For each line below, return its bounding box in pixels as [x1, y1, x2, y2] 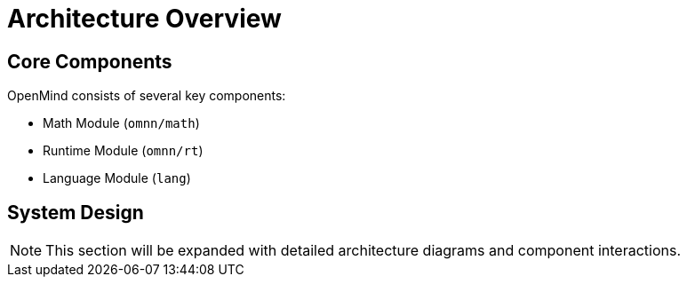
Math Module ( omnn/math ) [43, 115, 200, 131]
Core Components [7, 50, 172, 73]
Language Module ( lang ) [43, 170, 191, 186]
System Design [7, 201, 144, 224]
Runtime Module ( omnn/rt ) [43, 143, 204, 159]
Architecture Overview [7, 4, 282, 34]
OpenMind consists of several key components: [7, 88, 286, 104]
